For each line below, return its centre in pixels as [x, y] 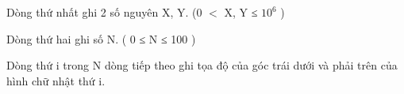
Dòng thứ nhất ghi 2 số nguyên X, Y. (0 [104, 12]
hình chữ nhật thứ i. [56, 80]
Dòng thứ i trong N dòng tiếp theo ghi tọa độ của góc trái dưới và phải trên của [202, 65]
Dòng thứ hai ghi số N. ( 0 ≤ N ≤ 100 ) [101, 38]
